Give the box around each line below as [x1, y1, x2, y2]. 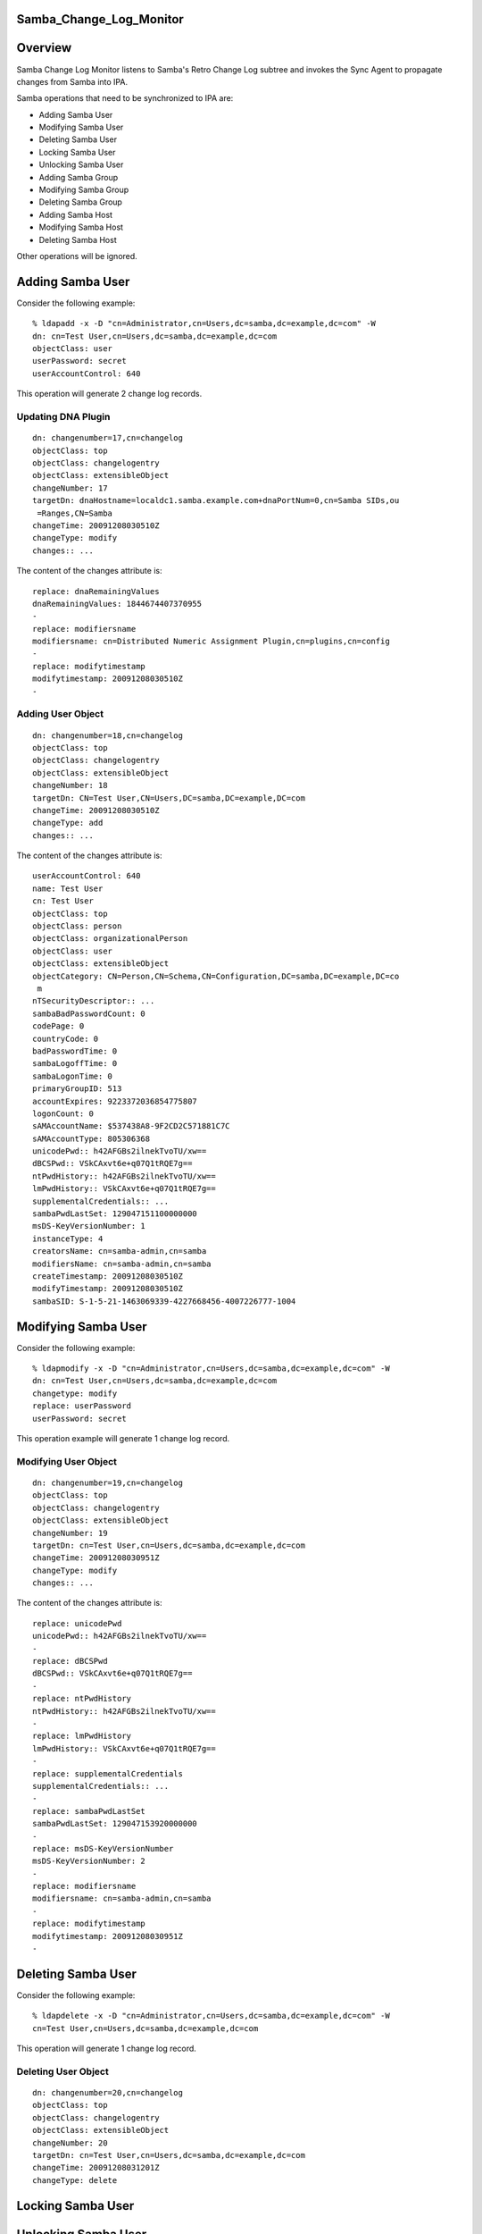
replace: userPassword [32, 1401, 132, 1411]
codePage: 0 [32, 1021, 85, 1031]
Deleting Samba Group [38, 197, 122, 207]
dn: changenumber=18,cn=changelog [32, 730, 183, 741]
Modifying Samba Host [38, 222, 124, 232]
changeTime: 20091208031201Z [32, 2163, 160, 2173]
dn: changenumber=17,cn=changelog [32, 433, 183, 443]
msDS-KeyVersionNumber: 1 [32, 1221, 146, 1231]
